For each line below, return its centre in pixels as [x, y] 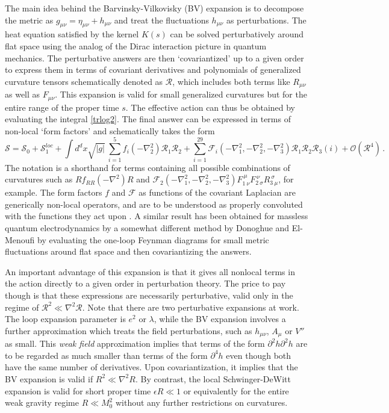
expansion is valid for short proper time [78, 390]
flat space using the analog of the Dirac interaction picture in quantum [136, 45]
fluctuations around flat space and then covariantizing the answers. [128, 251]
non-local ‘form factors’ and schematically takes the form [110, 130]
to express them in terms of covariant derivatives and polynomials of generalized [153, 70]
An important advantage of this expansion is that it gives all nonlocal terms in [150, 271]
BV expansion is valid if [49, 378]
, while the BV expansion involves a [220, 319]
